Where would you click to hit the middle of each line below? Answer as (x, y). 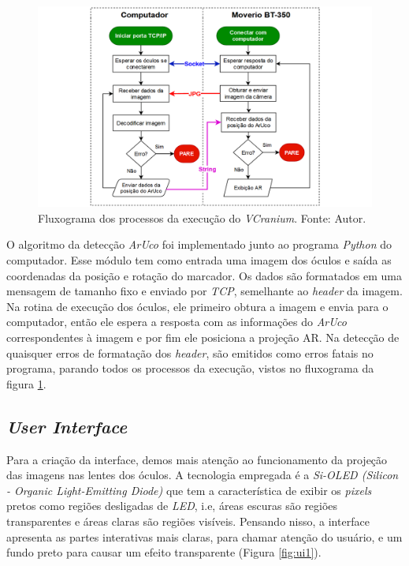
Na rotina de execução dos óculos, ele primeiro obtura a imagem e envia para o (197, 306)
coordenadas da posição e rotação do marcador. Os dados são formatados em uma (204, 275)
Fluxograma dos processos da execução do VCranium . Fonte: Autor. (202, 217)
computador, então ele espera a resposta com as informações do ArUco (177, 322)
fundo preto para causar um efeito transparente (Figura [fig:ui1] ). (164, 552)
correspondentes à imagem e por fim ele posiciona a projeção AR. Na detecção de (203, 337)
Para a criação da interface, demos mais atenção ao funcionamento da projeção (197, 459)
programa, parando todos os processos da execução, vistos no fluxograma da (190, 368)
